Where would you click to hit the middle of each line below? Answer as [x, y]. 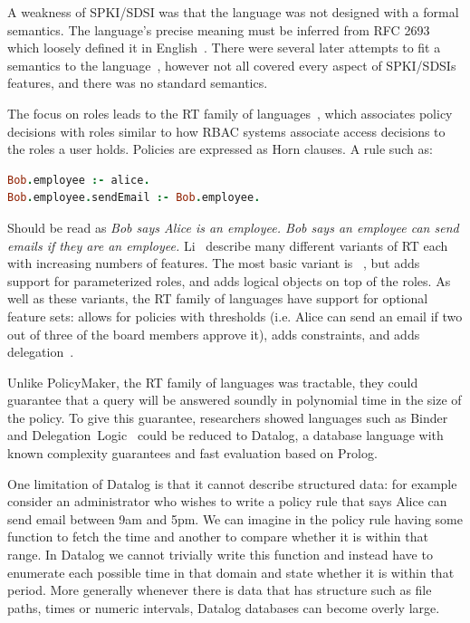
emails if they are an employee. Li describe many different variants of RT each [228, 245]
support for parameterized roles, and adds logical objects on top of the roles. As [229, 280]
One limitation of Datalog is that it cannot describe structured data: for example [232, 483]
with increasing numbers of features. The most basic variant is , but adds [214, 263]
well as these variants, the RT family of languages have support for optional [218, 298]
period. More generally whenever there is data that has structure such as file [220, 590]
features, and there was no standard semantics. [138, 83]
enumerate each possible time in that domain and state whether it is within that [231, 572]
